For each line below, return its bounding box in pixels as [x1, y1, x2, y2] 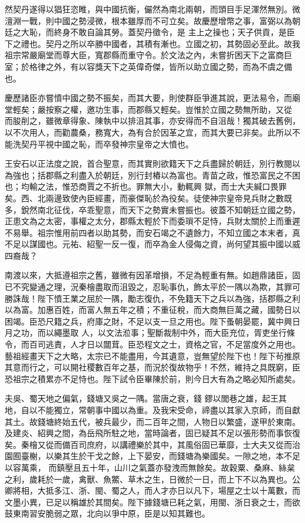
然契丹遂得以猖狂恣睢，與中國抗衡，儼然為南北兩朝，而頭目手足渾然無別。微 [5, 3, 300, 15]
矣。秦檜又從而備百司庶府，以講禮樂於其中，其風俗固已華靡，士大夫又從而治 [5, 438, 300, 450]
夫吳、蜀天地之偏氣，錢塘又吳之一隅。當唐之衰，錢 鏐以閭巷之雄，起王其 [5, 392, 287, 404]
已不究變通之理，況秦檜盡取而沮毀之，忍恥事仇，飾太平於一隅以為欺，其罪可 [5, 281, 300, 293]
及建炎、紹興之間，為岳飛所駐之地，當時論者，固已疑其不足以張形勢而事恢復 [5, 427, 300, 439]
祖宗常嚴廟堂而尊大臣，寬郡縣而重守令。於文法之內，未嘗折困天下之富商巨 [5, 49, 292, 61]
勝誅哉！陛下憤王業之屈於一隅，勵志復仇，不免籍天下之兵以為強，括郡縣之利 [5, 292, 300, 304]
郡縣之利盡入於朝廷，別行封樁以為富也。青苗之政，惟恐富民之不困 [45, 168, 300, 181]
